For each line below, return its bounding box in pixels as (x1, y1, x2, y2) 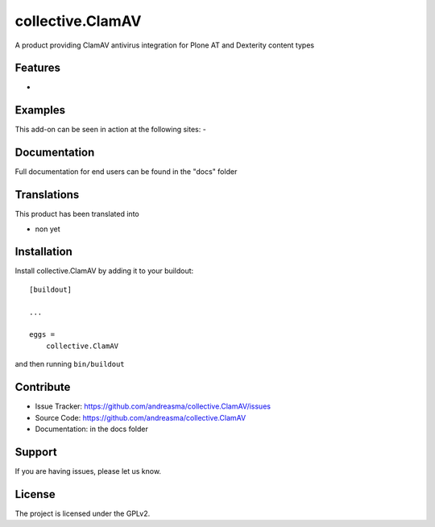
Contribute (14, 380, 71, 394)
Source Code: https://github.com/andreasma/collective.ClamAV (35, 413, 246, 422)
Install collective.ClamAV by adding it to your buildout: (14, 266, 194, 276)
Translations (14, 188, 80, 201)
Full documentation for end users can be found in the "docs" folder (14, 167, 238, 176)
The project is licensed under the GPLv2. (14, 508, 151, 518)
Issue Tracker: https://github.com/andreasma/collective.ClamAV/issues (35, 401, 271, 411)
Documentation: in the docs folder (35, 424, 148, 434)
